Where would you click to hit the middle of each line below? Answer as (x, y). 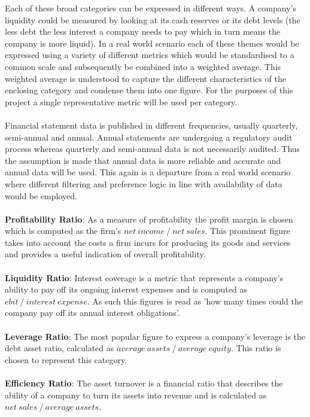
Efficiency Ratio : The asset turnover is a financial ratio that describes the (144, 383)
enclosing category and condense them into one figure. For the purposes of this (149, 90)
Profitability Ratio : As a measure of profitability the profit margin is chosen (149, 219)
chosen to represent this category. (66, 359)
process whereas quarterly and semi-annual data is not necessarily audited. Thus (153, 149)
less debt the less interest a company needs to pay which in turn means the (143, 31)
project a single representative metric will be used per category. (121, 101)
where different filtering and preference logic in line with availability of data (144, 183)
